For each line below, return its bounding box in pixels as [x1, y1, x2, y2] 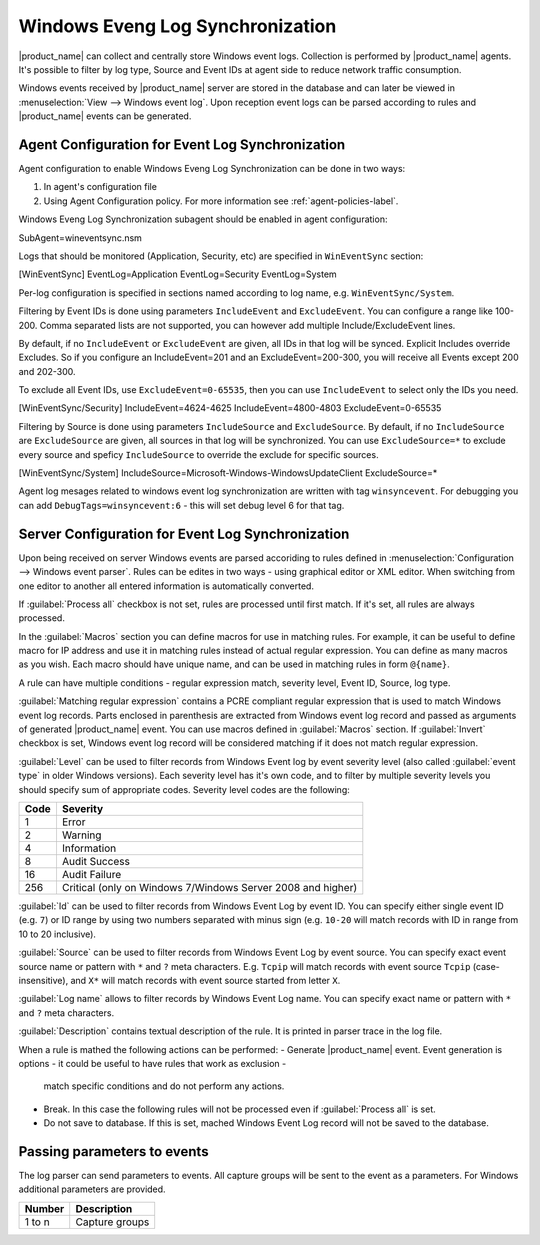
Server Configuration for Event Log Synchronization [18, 525, 350, 542]
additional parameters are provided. [18, 1183, 166, 1195]
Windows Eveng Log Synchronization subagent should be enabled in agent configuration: [18, 213, 388, 225]
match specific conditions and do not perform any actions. [43, 1080, 285, 1092]
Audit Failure [61, 867, 122, 881]
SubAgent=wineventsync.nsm [18, 231, 142, 244]
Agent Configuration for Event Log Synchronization [18, 136, 346, 153]
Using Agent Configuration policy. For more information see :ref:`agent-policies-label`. [43, 195, 399, 207]
